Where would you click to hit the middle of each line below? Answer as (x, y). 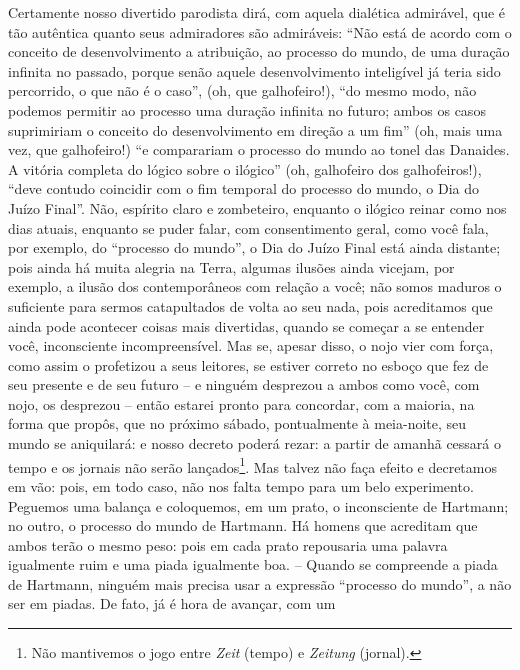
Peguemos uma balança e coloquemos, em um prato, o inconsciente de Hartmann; (258, 505)
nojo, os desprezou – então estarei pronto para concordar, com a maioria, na (241, 403)
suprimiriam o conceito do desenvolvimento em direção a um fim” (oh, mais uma (255, 129)
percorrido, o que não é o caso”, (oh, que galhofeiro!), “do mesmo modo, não (242, 90)
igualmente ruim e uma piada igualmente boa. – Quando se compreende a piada (253, 564)
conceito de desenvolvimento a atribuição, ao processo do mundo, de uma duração (259, 51)
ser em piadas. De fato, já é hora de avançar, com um (172, 603)
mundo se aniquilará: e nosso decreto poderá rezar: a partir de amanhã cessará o (255, 443)
